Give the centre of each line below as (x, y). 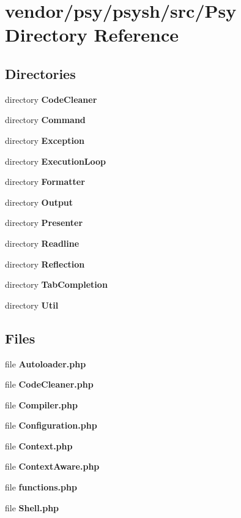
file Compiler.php (41, 404)
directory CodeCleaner (51, 99)
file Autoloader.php (46, 363)
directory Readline (42, 243)
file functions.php (41, 487)
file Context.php (39, 445)
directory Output (39, 202)
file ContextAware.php (52, 466)
